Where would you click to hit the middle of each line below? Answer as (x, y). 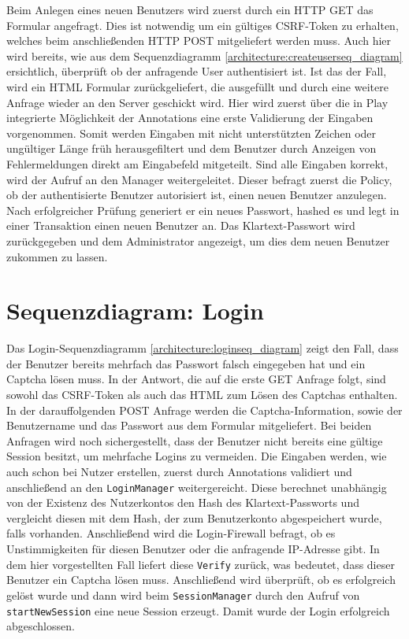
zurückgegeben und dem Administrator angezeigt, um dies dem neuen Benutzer (198, 240)
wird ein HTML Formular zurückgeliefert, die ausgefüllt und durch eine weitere (197, 86)
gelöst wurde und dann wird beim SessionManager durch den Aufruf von (183, 595)
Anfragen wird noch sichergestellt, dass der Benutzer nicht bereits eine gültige (195, 440)
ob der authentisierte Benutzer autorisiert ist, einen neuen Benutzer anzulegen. (197, 195)
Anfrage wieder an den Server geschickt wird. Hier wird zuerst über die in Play (197, 102)
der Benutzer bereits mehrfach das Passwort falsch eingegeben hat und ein (186, 363)
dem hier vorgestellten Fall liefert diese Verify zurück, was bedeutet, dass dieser (201, 564)
